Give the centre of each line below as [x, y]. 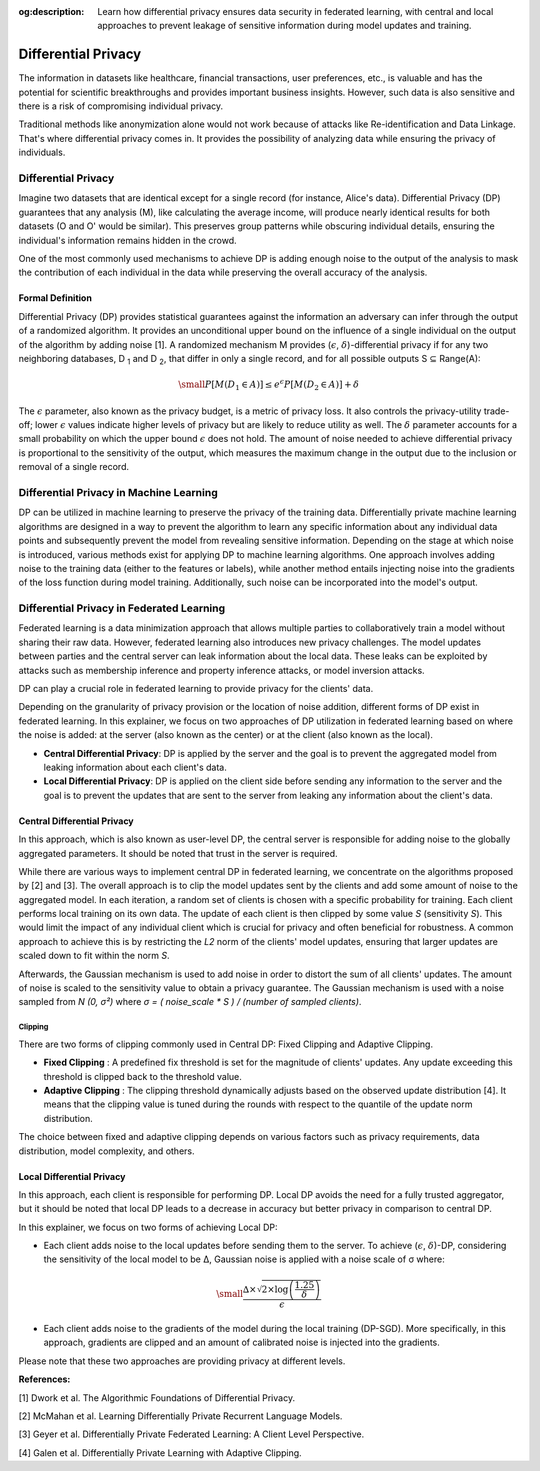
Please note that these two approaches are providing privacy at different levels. [182, 1361]
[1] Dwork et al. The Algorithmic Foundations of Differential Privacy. [156, 1397]
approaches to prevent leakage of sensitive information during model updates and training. [284, 26]
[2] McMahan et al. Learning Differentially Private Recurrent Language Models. [180, 1416]
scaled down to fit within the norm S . [94, 956]
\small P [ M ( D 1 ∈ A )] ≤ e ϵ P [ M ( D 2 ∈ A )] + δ [269, 384]
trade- [496, 411]
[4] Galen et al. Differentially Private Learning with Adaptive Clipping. [160, 1452]
